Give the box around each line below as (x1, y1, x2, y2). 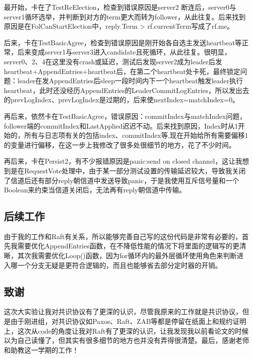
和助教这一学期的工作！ (4, 344, 79, 355)
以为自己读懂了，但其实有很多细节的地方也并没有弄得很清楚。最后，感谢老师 (4, 335, 249, 345)
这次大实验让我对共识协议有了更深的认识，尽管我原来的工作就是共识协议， (4, 306, 242, 317)
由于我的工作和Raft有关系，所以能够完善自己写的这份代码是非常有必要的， (4, 231, 242, 241)
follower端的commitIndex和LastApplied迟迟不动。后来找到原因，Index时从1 (4, 120, 238, 131)
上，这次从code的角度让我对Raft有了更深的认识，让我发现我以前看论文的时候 (4, 325, 249, 336)
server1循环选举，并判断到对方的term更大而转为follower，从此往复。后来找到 (4, 11, 246, 21)
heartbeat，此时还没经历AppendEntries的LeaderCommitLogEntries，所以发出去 (4, 85, 249, 95)
